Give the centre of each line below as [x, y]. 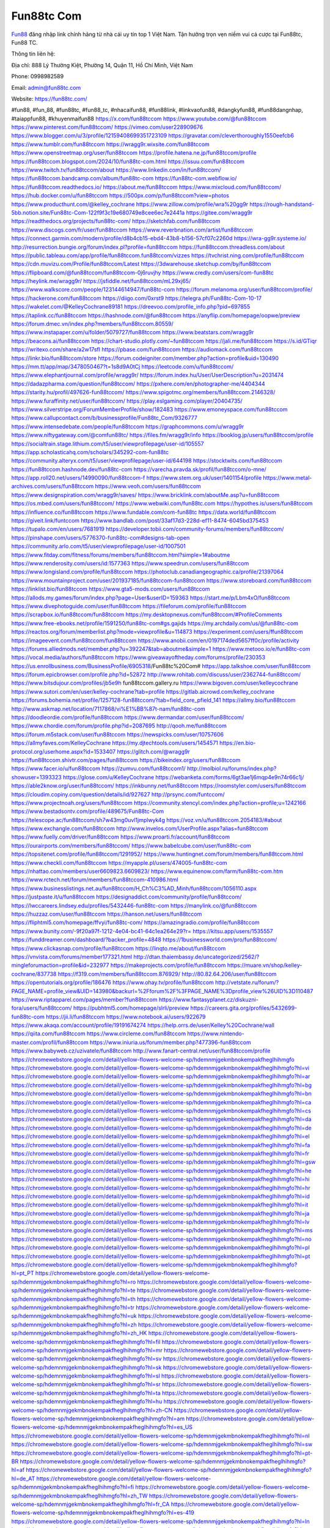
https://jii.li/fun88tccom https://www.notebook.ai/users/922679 [126, 1016]
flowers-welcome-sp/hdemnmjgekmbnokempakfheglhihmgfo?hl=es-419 [103, 1513]
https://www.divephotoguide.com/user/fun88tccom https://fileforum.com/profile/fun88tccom [129, 606]
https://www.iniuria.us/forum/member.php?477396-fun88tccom [170, 1042]
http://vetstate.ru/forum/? [247, 983]
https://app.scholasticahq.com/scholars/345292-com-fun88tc [90, 452]
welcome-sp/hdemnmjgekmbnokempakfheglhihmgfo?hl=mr [87, 1350]
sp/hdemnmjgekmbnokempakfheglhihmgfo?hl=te [73, 1290]
